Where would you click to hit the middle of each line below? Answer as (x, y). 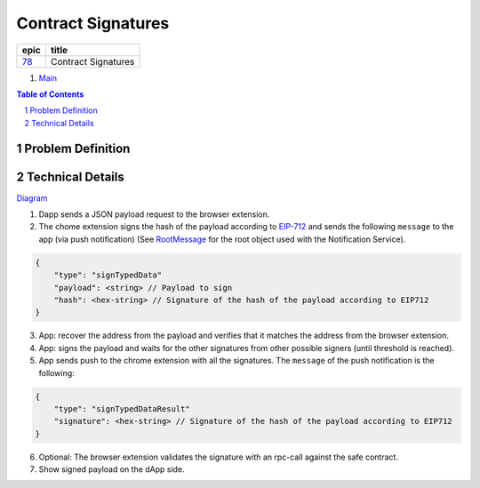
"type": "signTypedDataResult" (122, 408)
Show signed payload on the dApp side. (112, 469)
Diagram (32, 198)
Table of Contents (50, 94)
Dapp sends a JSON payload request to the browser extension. (154, 214)
